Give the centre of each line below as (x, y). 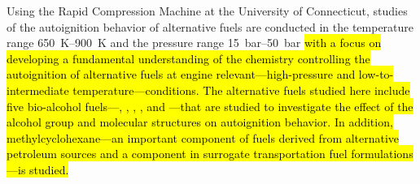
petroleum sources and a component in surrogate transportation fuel (177, 154)
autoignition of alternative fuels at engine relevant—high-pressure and (181, 74)
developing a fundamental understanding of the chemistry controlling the (188, 58)
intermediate (38, 90)
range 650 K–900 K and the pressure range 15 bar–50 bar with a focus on (194, 43)
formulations (382, 154)
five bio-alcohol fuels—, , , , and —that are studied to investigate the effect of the (210, 106)
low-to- (376, 74)
